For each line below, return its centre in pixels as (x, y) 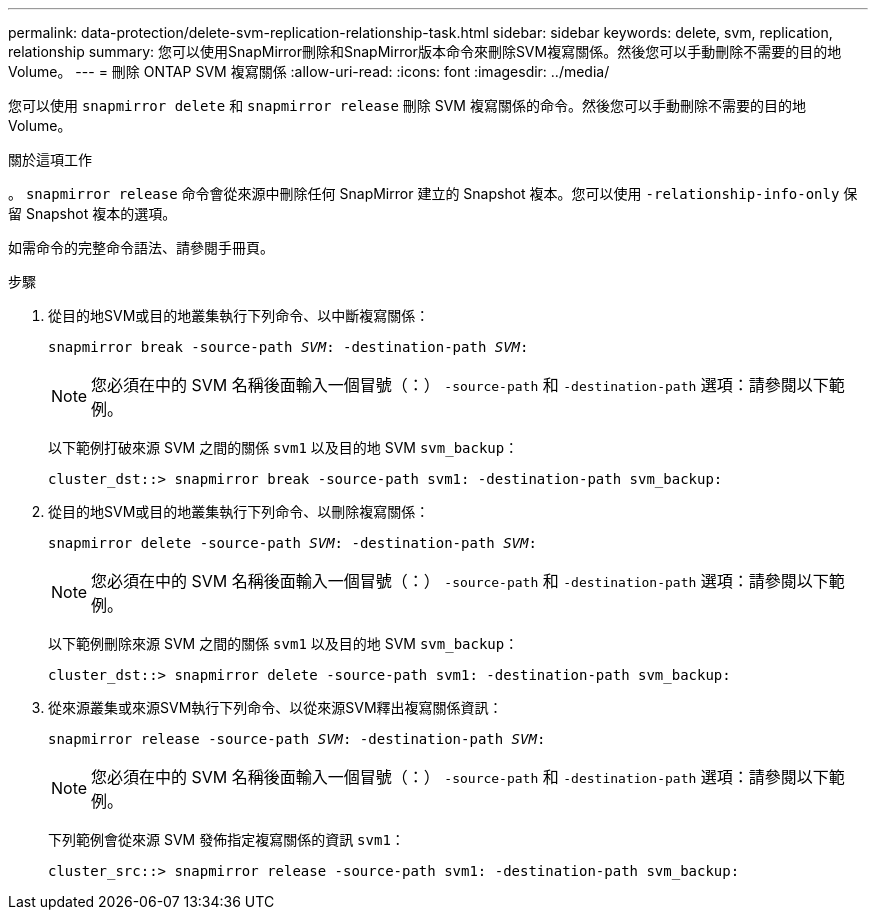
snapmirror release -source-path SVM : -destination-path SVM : (297, 739)
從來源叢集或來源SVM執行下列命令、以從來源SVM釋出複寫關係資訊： (275, 707)
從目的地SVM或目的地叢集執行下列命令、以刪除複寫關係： (239, 511)
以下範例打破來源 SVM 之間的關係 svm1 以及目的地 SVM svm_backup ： (283, 447)
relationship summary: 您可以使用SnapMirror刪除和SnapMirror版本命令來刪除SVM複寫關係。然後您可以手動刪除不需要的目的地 (425, 51)
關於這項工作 (50, 159)
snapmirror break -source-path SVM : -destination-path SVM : (288, 347)
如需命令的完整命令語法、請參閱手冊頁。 (141, 247)
